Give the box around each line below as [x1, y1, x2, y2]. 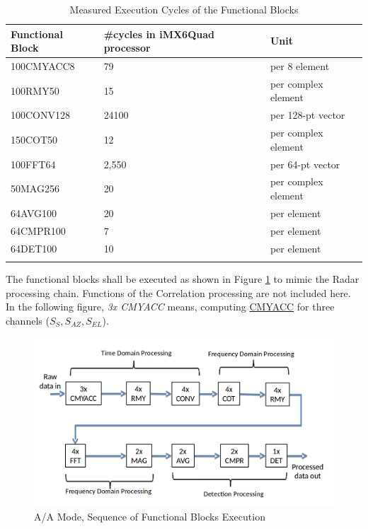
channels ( [6, 313, 50, 327]
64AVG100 [11, 205, 57, 220]
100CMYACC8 [11, 59, 75, 74]
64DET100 [11, 240, 57, 255]
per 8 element [270, 59, 330, 74]
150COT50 [11, 132, 58, 146]
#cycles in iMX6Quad [103, 26, 214, 41]
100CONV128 [11, 107, 70, 122]
